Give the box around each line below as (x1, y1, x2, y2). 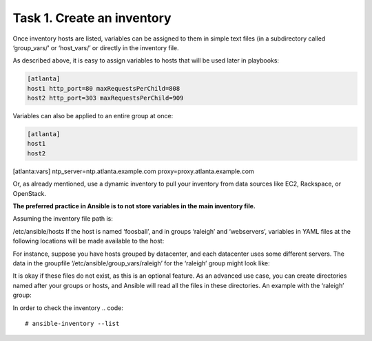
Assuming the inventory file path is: (12, 214, 113, 223)
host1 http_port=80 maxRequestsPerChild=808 (27, 85, 180, 92)
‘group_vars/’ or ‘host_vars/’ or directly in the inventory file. (12, 43, 179, 52)
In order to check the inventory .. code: (12, 303, 123, 312)
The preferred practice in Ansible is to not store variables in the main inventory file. (12, 202, 256, 210)
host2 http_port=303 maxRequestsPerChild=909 (27, 94, 184, 102)
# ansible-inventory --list (25, 320, 120, 327)
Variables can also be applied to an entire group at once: (12, 112, 174, 120)
